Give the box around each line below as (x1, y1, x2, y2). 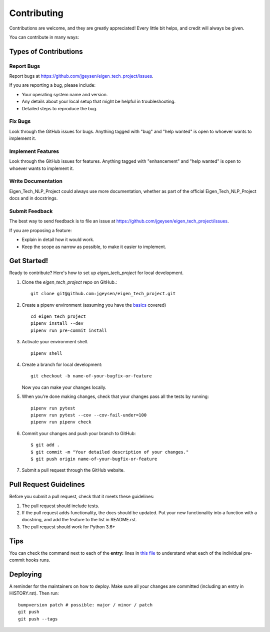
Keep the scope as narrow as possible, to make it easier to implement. (21, 244, 166, 250)
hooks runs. (25, 557, 50, 563)
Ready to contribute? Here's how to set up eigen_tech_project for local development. (9, 270, 184, 276)
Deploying (9, 570, 42, 578)
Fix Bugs (9, 118, 31, 125)
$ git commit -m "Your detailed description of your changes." (30, 449, 189, 455)
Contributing (9, 8, 63, 19)
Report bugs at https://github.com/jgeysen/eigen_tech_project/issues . (9, 73, 153, 79)
